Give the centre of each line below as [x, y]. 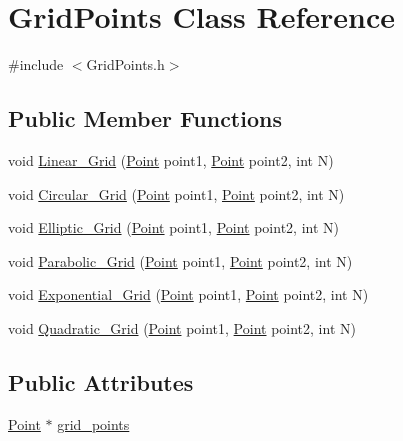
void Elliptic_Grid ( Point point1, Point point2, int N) [173, 227]
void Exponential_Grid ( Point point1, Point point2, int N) [188, 294]
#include [36, 64]
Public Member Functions [145, 118]
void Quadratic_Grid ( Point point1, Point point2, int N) [182, 327]
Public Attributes [101, 381]
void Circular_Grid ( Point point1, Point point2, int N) [176, 193]
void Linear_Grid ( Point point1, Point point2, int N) [171, 159]
